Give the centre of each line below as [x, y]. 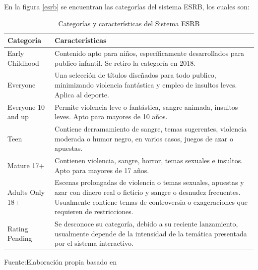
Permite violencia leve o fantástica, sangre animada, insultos [146, 107]
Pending [20, 238]
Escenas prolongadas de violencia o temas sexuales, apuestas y [149, 182]
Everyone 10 [26, 107]
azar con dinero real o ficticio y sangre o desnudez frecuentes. [148, 192]
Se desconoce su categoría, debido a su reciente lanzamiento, [146, 224]
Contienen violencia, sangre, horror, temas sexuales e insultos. [149, 160]
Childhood [23, 63]
